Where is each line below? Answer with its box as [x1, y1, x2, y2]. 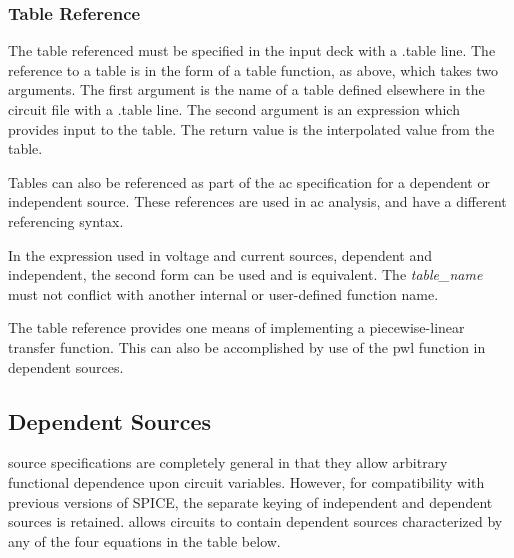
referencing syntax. [8, 210, 124, 231]
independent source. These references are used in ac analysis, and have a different [8, 191, 507, 212]
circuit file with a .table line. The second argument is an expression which [8, 99, 460, 119]
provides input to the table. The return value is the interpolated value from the [8, 118, 495, 139]
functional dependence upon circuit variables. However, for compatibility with [8, 471, 485, 492]
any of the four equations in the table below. [8, 530, 281, 551]
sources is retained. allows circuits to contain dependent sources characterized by [8, 511, 503, 532]
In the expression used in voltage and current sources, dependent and [8, 244, 433, 265]
